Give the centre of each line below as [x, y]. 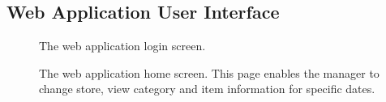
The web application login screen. [122, 46]
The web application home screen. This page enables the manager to [209, 72]
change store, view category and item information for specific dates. [207, 89]
